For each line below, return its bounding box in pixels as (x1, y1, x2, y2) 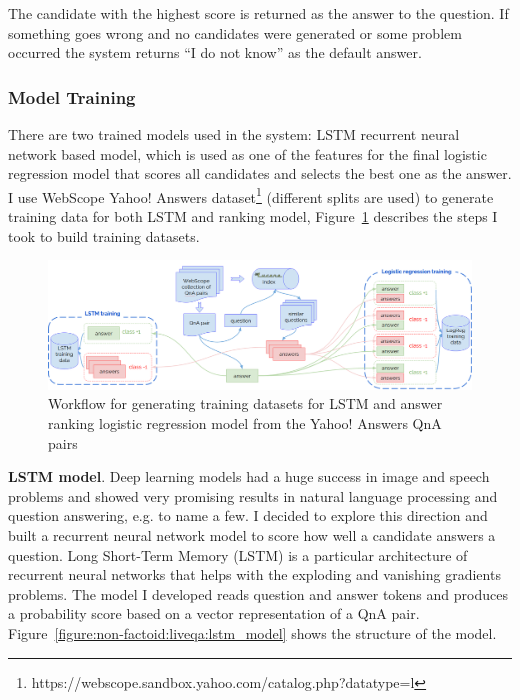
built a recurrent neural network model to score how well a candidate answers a (8, 524, 496, 545)
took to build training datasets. (8, 225, 200, 246)
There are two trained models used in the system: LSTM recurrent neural (8, 124, 460, 144)
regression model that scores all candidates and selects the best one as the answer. (8, 163, 512, 184)
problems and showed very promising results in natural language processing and (8, 485, 498, 506)
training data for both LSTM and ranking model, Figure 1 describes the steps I (8, 206, 498, 227)
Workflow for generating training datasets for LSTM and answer (48, 393, 443, 414)
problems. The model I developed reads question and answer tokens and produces (8, 583, 508, 604)
